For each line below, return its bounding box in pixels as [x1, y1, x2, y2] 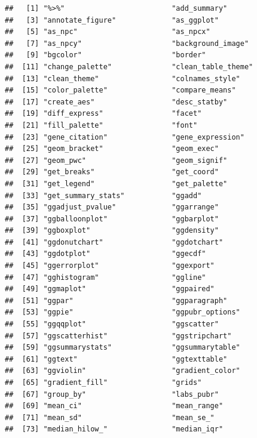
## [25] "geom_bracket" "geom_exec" [5, 144, 219, 153]
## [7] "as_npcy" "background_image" [5, 39, 249, 48]
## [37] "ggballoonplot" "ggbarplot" [5, 214, 219, 223]
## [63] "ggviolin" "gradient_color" [5, 366, 240, 375]
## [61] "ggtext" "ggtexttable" [5, 354, 228, 363]
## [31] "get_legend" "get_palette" [5, 179, 228, 188]
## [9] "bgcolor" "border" [5, 51, 206, 60]
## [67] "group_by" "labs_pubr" [5, 390, 219, 399]
